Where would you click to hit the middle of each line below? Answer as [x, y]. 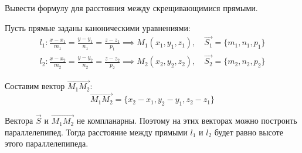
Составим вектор [35, 86]
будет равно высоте [249, 132]
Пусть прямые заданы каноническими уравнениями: [98, 27]
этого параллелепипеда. [47, 143]
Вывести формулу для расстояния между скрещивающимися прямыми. [131, 8]
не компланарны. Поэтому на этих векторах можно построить [187, 120]
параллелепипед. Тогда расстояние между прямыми [96, 132]
